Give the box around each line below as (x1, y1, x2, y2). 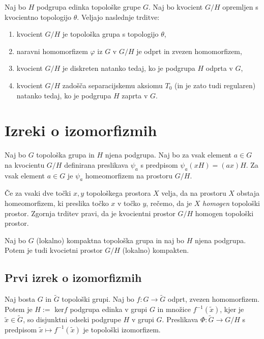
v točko (118, 198, 140, 208)
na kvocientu (5, 159, 45, 170)
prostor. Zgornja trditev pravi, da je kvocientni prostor (5, 207, 175, 218)
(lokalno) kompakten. (122, 245, 189, 255)
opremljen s (222, 2, 258, 12)
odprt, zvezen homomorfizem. (168, 294, 260, 304)
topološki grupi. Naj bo (62, 294, 134, 304)
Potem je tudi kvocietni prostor (5, 245, 103, 255)
